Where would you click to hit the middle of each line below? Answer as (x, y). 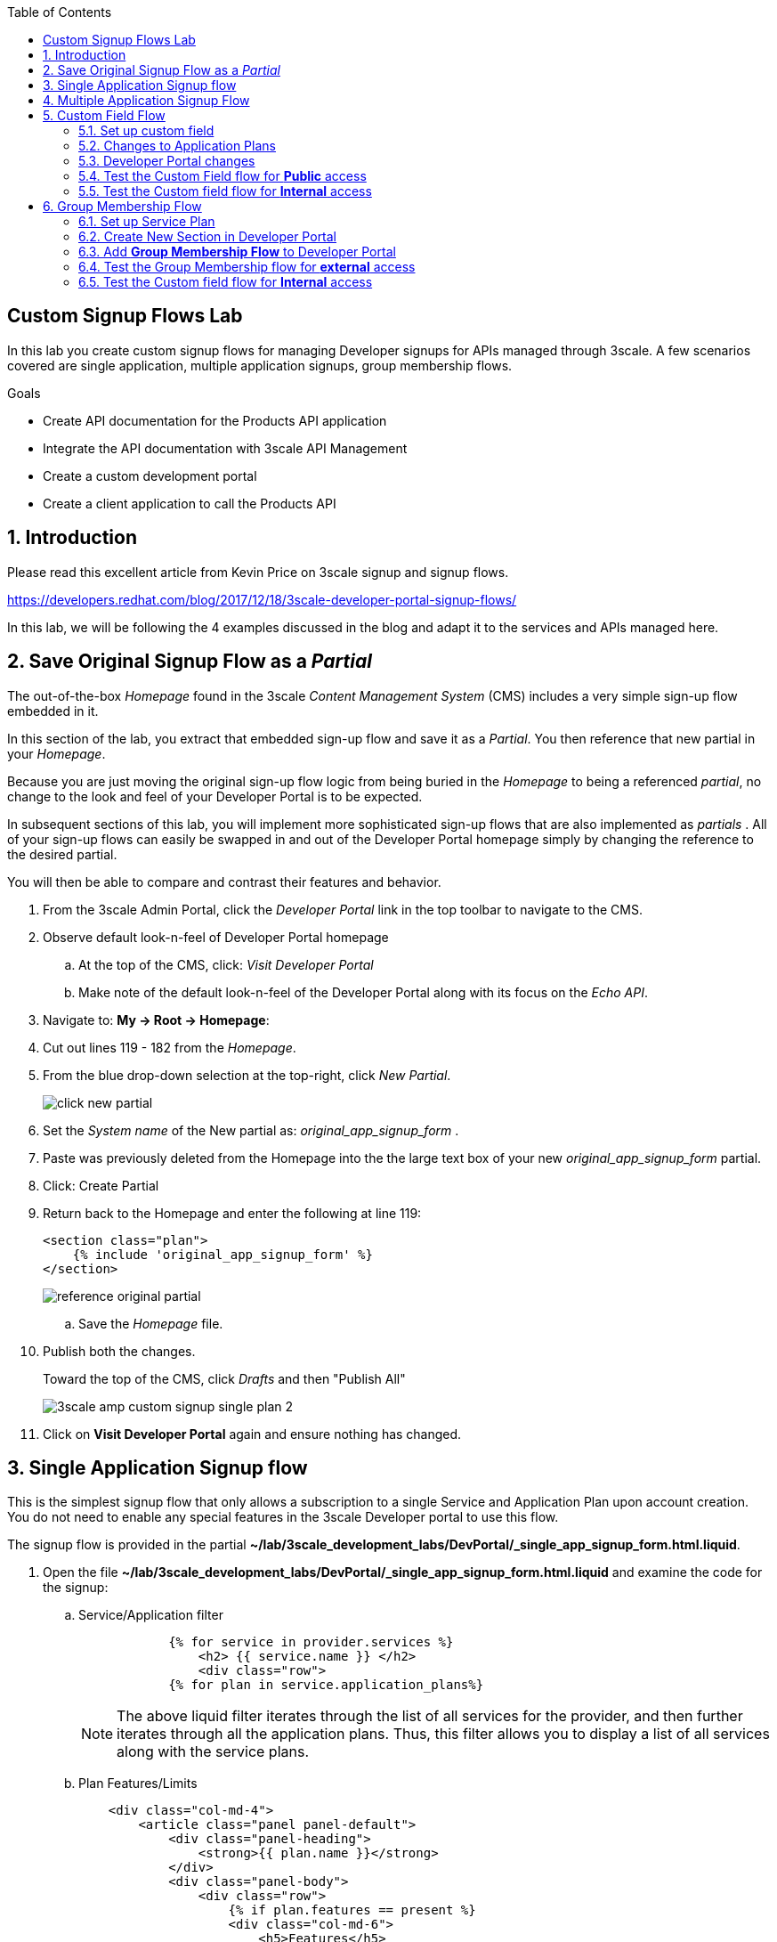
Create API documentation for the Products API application (215, 420)
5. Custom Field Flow (104, 115)
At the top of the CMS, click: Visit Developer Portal (226, 964)
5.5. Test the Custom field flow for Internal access (225, 191)
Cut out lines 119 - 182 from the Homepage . (170, 1047)
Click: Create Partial (101, 1185)
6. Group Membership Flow (122, 206)
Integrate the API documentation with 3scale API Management (225, 448)
